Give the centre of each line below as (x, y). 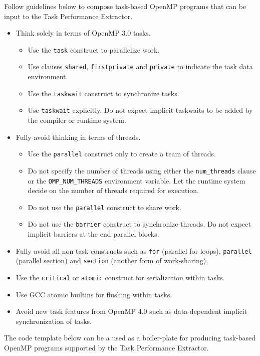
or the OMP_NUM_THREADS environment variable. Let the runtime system (137, 180)
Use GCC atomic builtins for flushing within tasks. (94, 294)
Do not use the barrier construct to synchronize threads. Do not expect (139, 224)
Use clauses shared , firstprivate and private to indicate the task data (140, 66)
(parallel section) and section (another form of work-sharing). (112, 260)
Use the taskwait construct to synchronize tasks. (103, 93)
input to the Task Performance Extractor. (68, 16)
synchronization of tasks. (54, 321)
